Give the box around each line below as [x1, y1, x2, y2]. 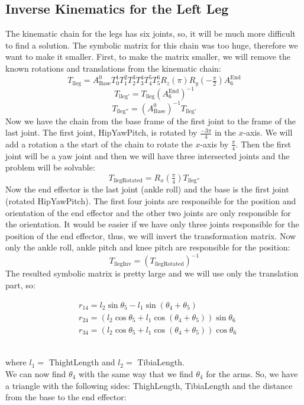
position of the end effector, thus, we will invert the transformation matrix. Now [5, 229, 296, 242]
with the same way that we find [78, 367, 193, 380]
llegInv [114, 261, 131, 267]
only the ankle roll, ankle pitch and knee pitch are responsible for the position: [5, 241, 290, 253]
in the [214, 126, 236, 139]
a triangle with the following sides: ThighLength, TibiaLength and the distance [5, 379, 293, 391]
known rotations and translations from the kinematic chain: [5, 62, 221, 74]
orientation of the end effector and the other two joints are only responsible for [5, 206, 291, 218]
